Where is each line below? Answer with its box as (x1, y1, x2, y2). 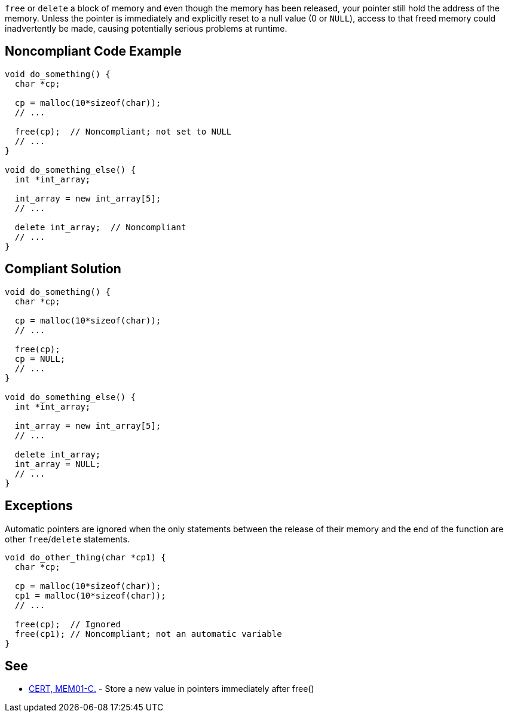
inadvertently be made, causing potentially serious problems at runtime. (5, 23, 287, 33)
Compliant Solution (5, 261, 121, 277)
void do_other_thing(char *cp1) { (5, 552, 166, 562)
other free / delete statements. (5, 533, 130, 544)
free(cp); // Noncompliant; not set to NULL (14, 126, 232, 136)
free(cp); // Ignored (14, 619, 121, 629)
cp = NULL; (14, 353, 66, 364)
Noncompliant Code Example (5, 44, 182, 59)
